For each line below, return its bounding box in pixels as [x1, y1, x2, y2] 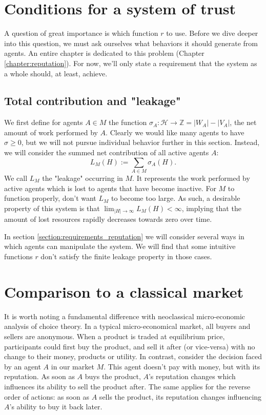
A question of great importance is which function [4, 28, 158, 38]
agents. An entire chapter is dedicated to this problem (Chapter [4, 48, 204, 58]
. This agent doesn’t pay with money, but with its [104, 361, 260, 371]
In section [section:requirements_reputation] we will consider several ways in [4, 231, 244, 241]
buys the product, [85, 371, 141, 382]
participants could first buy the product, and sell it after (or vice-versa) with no [4, 341, 255, 351]
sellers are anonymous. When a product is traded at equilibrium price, [4, 330, 225, 341]
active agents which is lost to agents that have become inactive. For [4, 182, 216, 193]
